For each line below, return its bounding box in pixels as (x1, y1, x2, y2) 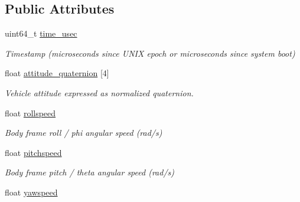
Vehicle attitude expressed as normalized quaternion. (5, 86, 194, 99)
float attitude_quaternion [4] (5, 67, 109, 79)
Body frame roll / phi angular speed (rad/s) (5, 126, 162, 139)
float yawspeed (5, 185, 58, 198)
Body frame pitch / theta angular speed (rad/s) (5, 166, 174, 178)
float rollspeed (5, 106, 56, 119)
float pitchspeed (5, 146, 62, 158)
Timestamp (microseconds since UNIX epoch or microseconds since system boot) (5, 47, 295, 59)
